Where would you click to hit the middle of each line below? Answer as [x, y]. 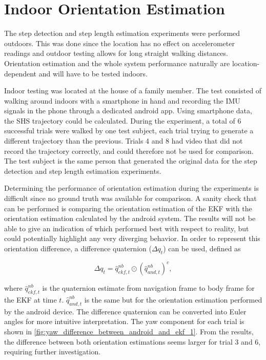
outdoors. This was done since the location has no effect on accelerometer [119, 43]
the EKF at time [30, 300]
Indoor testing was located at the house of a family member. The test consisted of [133, 91]
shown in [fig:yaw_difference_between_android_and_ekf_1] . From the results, [129, 332]
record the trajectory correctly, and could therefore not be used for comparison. [129, 151]
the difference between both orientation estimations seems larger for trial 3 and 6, [132, 341]
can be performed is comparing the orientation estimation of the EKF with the [128, 208]
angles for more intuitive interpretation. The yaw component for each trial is [124, 321]
